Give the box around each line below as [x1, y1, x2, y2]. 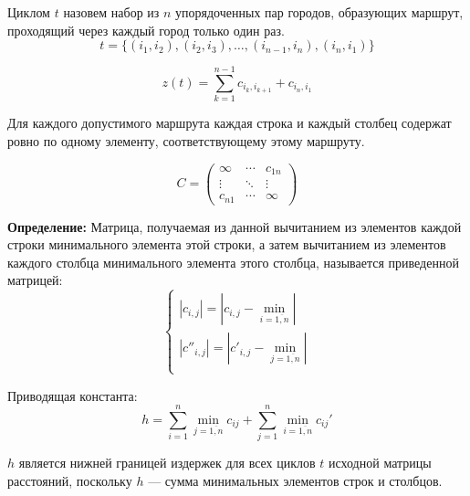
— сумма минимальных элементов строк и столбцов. [148, 470, 443, 490]
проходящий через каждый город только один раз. [7, 20, 285, 39]
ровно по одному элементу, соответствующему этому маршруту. [7, 131, 365, 150]
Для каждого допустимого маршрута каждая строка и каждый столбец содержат [7, 113, 452, 132]
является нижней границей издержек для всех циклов [18, 453, 316, 472]
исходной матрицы [329, 453, 432, 472]
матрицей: [7, 270, 63, 290]
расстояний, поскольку [7, 470, 132, 490]
